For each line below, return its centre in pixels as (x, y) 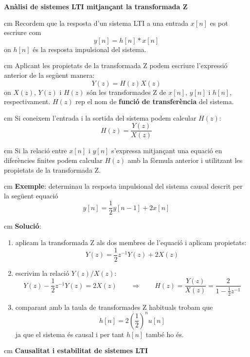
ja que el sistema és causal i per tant (70, 334)
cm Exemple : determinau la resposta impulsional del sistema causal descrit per (123, 186)
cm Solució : (23, 226)
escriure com (23, 32)
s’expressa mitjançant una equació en (167, 151)
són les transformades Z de (126, 92)
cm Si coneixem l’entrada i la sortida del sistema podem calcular (100, 117)
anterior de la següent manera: (49, 75)
